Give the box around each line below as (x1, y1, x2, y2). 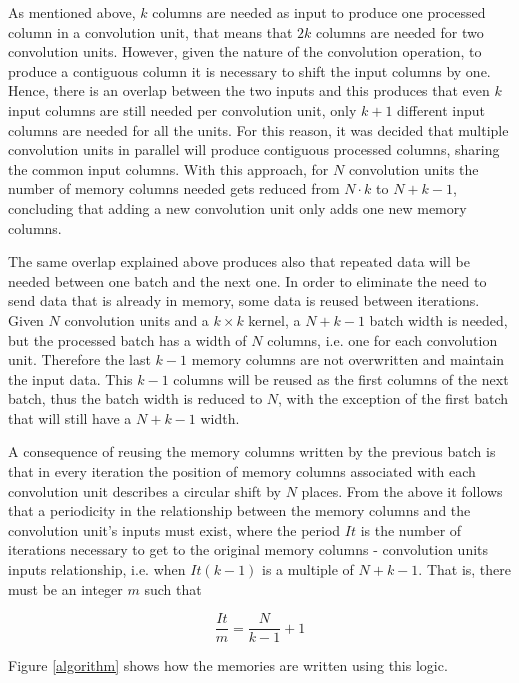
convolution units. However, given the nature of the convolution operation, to (8, 41, 482, 62)
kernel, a (248, 309, 301, 330)
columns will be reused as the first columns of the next (173, 368, 509, 389)
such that (144, 578, 202, 599)
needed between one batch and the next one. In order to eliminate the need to (8, 270, 487, 291)
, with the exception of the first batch (278, 388, 509, 409)
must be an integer (8, 578, 123, 599)
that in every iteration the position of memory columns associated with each (8, 461, 476, 482)
